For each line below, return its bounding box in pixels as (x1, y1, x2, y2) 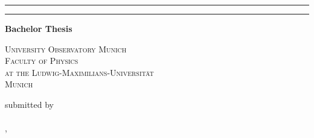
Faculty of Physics (5, 54, 78, 67)
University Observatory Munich (5, 42, 127, 55)
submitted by (5, 98, 54, 110)
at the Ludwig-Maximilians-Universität (5, 66, 154, 78)
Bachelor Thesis (5, 22, 72, 34)
